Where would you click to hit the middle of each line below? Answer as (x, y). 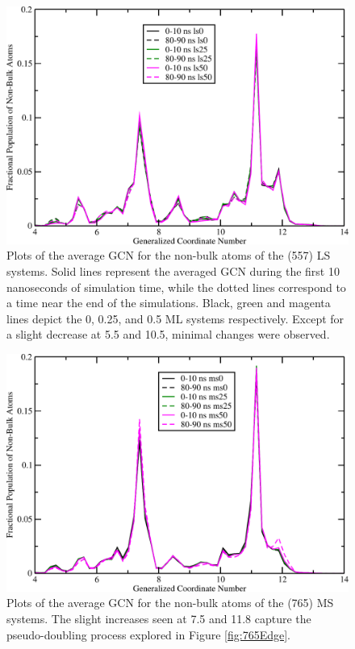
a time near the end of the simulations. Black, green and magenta (169, 303)
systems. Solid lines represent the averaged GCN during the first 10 (173, 271)
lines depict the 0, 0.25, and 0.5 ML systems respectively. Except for (175, 318)
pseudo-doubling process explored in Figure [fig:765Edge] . (148, 634)
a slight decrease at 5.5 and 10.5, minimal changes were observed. (168, 334)
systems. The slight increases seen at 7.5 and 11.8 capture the (159, 618)
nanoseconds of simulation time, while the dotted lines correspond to (176, 287)
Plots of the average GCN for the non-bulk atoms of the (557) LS (169, 255)
